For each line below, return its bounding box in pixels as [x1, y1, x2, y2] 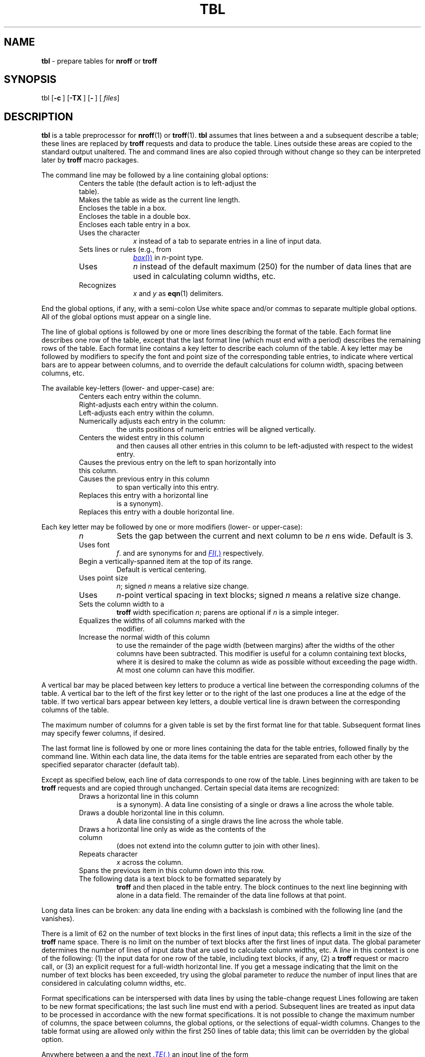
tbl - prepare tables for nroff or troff [41, 56, 157, 65]
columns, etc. [41, 369, 84, 378]
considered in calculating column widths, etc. [41, 979, 186, 988]
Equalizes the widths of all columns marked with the [79, 616, 245, 625]
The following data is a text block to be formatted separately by [79, 875, 281, 883]
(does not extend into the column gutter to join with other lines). [116, 842, 320, 850]
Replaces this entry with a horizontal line [79, 491, 209, 500]
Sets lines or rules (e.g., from [79, 245, 171, 254]
